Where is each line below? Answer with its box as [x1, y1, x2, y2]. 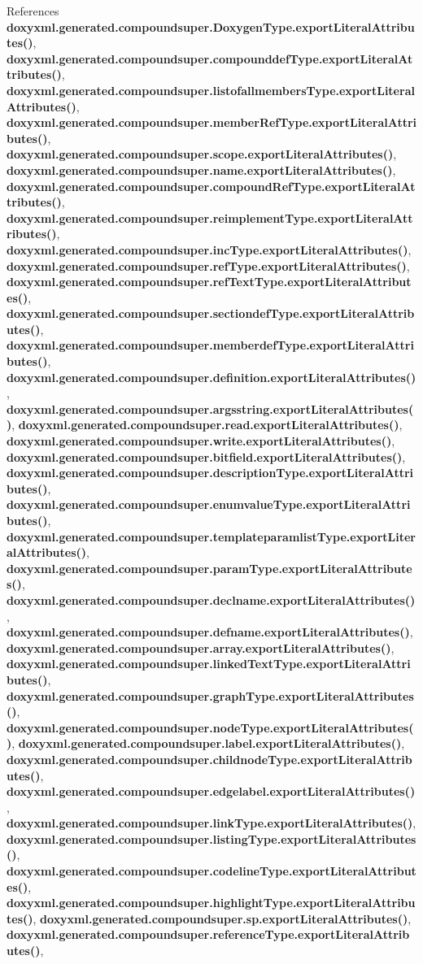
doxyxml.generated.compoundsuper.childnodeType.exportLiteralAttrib [7, 750, 412, 767]
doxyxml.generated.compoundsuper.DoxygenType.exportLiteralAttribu [7, 18, 415, 35]
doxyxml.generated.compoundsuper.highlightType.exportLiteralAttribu [7, 894, 416, 911]
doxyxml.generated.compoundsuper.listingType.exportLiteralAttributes [7, 830, 416, 847]
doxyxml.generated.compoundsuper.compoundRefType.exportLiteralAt [7, 177, 416, 194]
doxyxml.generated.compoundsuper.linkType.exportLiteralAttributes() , [7, 814, 416, 832]
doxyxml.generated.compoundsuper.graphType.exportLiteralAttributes [7, 687, 414, 704]
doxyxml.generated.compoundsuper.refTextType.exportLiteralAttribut [7, 273, 412, 290]
